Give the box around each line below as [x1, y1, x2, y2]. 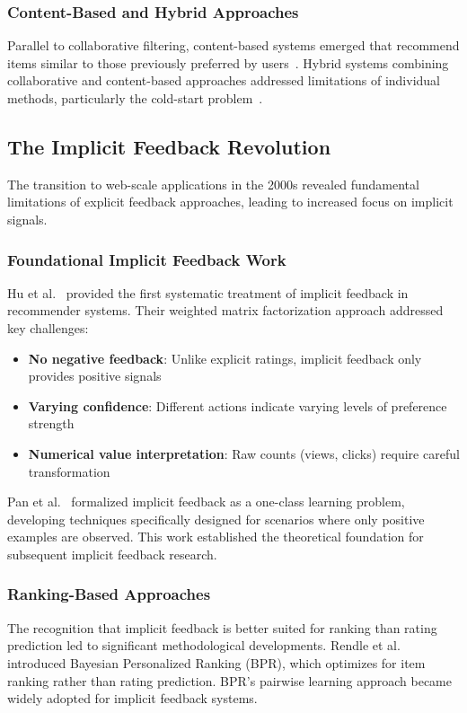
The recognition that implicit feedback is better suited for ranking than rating [7, 618, 437, 637]
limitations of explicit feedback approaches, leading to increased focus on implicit [7, 192, 454, 211]
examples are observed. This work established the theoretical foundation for [7, 527, 424, 546]
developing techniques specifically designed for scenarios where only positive [7, 509, 425, 528]
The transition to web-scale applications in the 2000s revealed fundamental [7, 174, 419, 193]
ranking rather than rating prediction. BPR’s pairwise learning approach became [7, 671, 452, 690]
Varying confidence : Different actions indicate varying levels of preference [28, 396, 447, 415]
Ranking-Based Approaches [7, 583, 211, 605]
